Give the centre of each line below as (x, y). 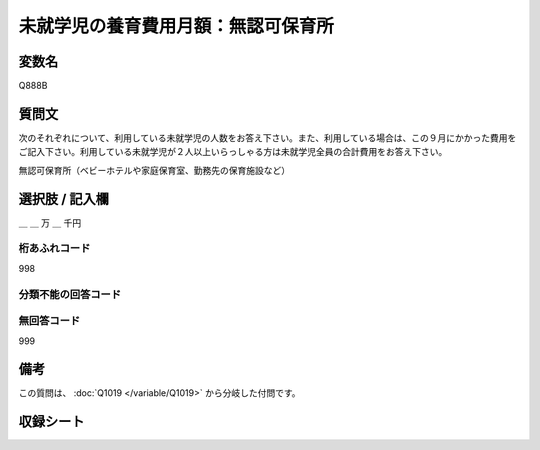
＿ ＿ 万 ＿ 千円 (50, 222)
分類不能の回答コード (70, 294)
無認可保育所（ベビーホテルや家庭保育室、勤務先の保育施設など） (154, 170)
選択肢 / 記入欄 (64, 198)
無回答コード (49, 321)
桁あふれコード (54, 248)
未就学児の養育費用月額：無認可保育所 (176, 26)
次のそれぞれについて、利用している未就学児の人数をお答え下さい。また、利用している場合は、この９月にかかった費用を (267, 137)
